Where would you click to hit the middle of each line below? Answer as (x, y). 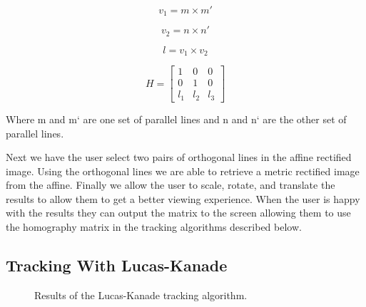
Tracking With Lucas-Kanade (117, 265)
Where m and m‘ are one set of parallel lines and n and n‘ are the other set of (176, 119)
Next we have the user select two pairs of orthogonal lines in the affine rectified (179, 157)
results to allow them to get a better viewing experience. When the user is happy (183, 198)
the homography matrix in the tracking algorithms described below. (154, 227)
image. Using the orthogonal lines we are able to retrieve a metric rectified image (183, 171)
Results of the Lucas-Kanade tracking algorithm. (141, 295)
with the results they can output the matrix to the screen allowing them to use (178, 213)
